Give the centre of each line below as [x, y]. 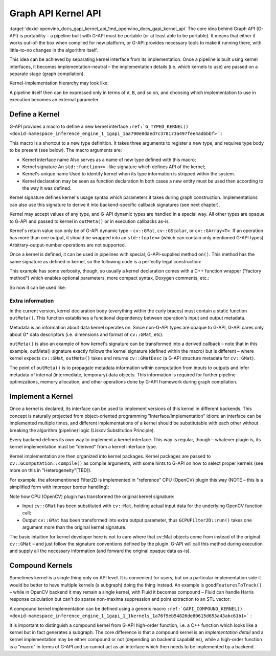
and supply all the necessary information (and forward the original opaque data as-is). [100, 551]
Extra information [32, 301]
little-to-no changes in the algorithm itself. [54, 50]
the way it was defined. [47, 188]
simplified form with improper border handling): [59, 487]
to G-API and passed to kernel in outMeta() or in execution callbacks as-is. [90, 221]
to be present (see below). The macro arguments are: [66, 150]
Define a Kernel [34, 114]
